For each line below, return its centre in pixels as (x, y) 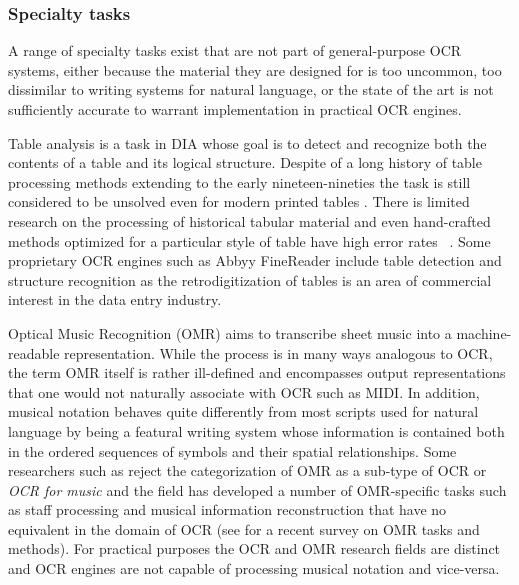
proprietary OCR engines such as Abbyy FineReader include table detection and (255, 260)
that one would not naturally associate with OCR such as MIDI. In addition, (244, 391)
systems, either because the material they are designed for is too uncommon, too (255, 69)
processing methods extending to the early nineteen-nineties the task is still (239, 181)
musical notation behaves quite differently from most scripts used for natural (243, 411)
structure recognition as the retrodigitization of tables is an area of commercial (250, 279)
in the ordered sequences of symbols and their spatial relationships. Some (232, 450)
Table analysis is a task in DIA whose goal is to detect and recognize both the (247, 142)
